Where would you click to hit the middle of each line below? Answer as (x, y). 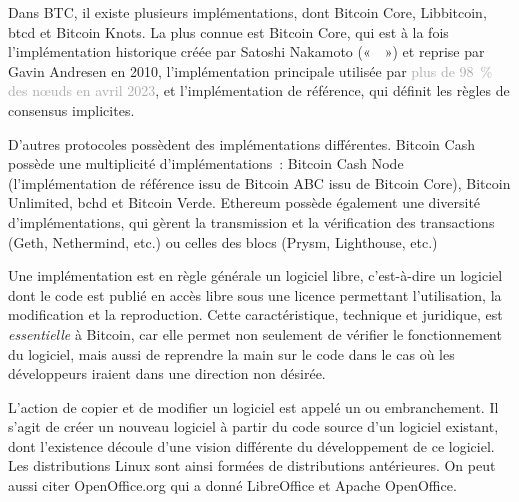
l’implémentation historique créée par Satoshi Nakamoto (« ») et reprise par (246, 51)
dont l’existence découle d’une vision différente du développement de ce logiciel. (251, 445)
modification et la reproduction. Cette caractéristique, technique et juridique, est (255, 314)
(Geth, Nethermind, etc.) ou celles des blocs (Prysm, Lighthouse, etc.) (223, 241)
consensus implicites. (71, 109)
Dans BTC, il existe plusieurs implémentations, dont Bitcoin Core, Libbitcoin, (247, 12)
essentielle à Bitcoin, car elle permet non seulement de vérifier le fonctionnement (255, 333)
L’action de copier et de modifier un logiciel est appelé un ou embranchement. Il (253, 406)
